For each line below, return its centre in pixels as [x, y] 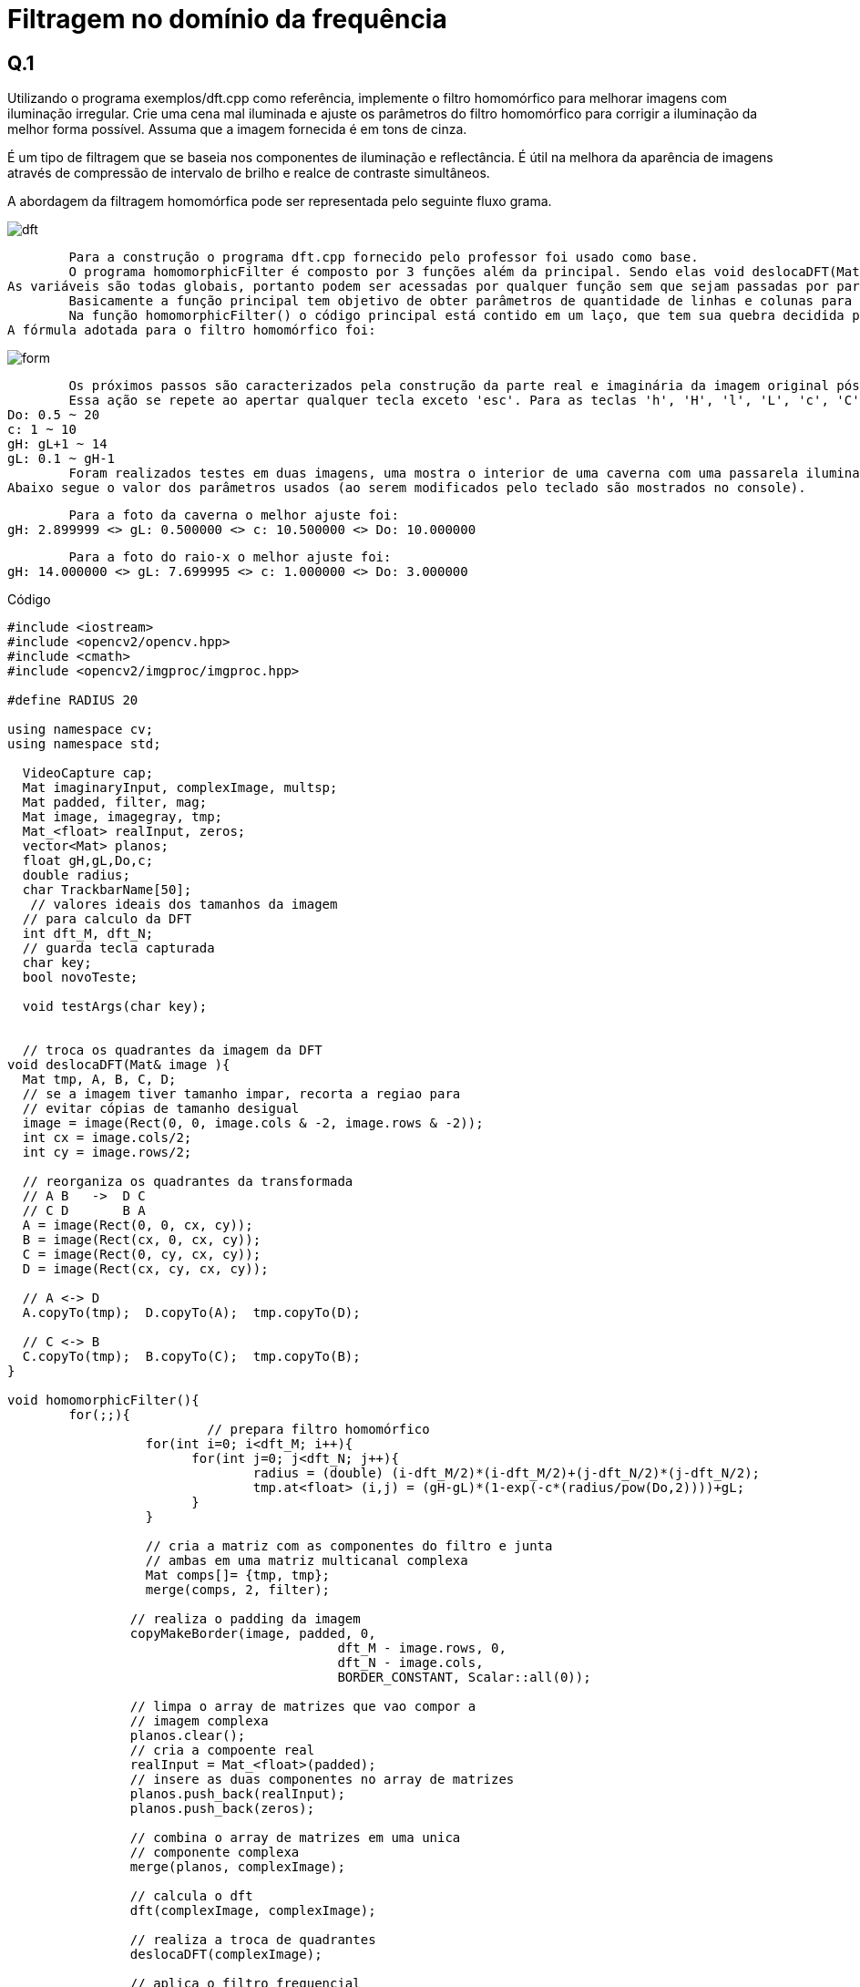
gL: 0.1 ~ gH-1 [61, 459]
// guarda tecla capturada [118, 948]
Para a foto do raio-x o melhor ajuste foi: [230, 557]
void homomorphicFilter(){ [103, 1400]
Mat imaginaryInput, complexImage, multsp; [180, 788]
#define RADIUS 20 [73, 700]
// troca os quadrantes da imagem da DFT [172, 1050]
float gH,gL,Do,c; [88, 861]
